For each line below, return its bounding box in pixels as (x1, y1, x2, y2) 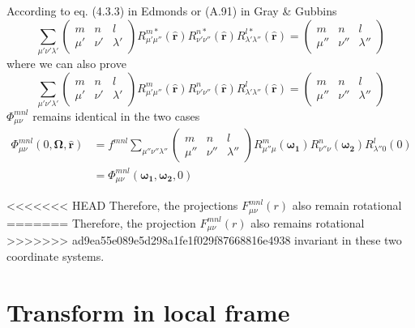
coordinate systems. (6, 247, 105, 264)
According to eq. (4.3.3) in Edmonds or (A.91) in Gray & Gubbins (6, 2, 337, 19)
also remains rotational (250, 214, 365, 231)
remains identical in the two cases (32, 107, 200, 124)
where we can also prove (6, 54, 126, 71)
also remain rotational (292, 197, 402, 214)
